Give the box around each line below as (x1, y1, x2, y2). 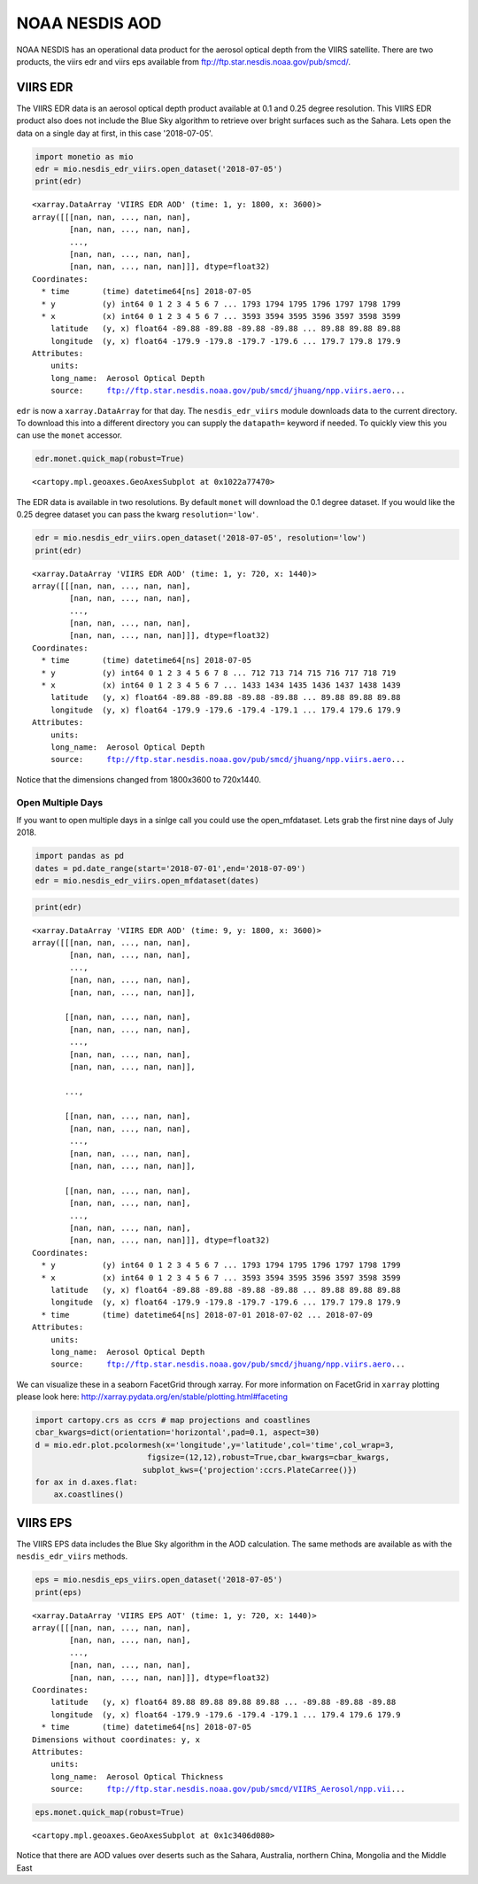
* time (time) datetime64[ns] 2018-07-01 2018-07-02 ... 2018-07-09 (41, 1310, 374, 1320)
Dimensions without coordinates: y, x (32, 1734, 201, 1745)
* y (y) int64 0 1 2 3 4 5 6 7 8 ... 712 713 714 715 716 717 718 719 (41, 667, 397, 678)
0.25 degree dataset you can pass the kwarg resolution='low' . (16, 510, 259, 520)
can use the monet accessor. (16, 430, 123, 440)
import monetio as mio (35, 152, 134, 161)
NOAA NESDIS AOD (16, 13, 162, 33)
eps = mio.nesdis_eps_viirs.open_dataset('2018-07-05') (35, 1575, 283, 1585)
